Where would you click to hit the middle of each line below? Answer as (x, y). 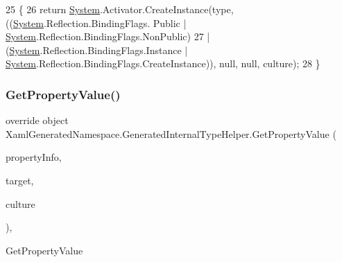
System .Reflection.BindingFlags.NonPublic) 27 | (108, 36)
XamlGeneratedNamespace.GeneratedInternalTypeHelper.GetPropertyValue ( (171, 133)
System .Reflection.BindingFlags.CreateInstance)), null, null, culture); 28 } (163, 63)
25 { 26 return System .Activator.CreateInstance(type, (120, 9)
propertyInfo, (34, 157)
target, (20, 180)
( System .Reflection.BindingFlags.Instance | (97, 50)
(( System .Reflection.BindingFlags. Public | (96, 23)
